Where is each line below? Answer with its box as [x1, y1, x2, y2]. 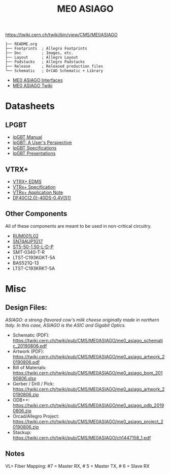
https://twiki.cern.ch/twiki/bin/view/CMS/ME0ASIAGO [5, 32, 118, 38]
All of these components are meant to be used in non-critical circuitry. [5, 223, 152, 229]
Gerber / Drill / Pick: [12, 380, 54, 387]
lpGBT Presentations [12, 151, 56, 157]
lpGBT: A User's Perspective [12, 139, 72, 145]
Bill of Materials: [12, 364, 47, 370]
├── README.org [5, 42, 38, 47]
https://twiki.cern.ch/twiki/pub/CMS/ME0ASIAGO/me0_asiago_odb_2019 [12, 402, 164, 408]
